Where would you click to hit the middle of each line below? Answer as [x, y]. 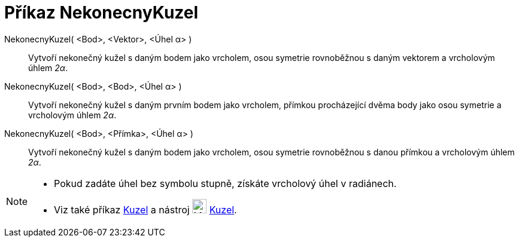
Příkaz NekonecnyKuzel [101, 13]
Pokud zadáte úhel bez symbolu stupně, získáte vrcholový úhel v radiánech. [225, 183]
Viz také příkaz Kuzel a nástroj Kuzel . [145, 209]
